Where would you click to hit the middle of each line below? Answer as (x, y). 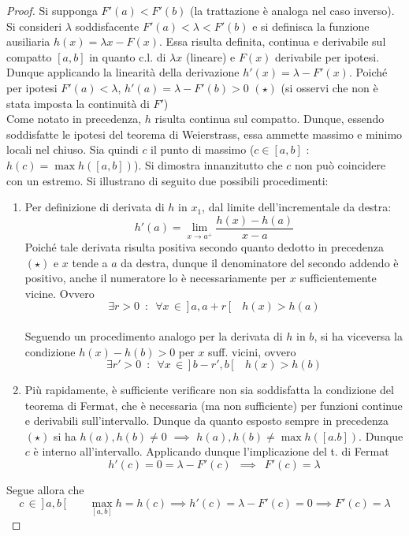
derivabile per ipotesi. (327, 56)
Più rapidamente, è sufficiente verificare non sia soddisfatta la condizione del (209, 390)
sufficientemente (338, 278)
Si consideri (34, 26)
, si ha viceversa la (358, 335)
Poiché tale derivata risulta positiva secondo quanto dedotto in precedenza (204, 246)
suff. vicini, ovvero (252, 351)
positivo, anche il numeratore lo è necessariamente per (156, 278)
